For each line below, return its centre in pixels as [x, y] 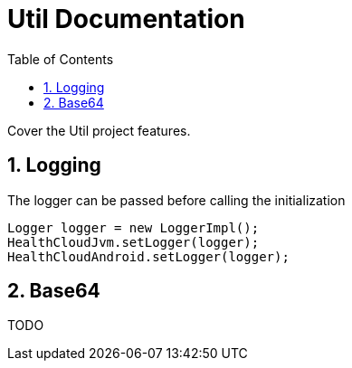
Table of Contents [61, 59]
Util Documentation [126, 19]
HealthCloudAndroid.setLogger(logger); [148, 256]
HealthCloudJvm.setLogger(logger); [133, 242]
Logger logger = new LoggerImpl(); [133, 227]
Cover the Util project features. [99, 130]
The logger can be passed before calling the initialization [176, 200]
